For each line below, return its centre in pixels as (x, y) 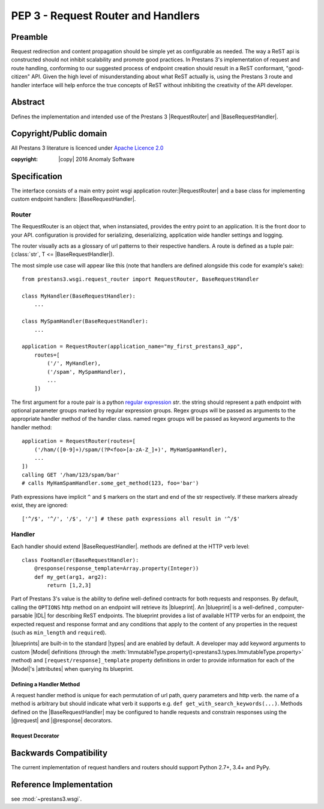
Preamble (29, 37)
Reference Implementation (62, 784)
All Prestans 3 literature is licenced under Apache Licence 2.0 (87, 148)
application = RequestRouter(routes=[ (79, 441)
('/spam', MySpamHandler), (87, 372)
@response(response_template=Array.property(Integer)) (116, 569)
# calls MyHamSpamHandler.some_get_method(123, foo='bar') (110, 483)
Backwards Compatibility (59, 753)
